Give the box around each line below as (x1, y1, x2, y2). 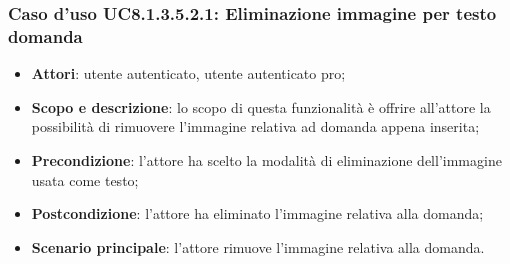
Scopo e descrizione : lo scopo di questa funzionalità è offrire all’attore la (31, 96, 491, 117)
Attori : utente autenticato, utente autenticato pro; (31, 63, 346, 84)
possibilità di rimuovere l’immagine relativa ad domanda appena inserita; (31, 116, 480, 137)
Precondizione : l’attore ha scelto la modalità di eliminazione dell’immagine (31, 149, 502, 170)
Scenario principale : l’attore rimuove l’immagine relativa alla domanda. (31, 236, 485, 257)
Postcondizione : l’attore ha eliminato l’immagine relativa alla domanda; (31, 203, 484, 224)
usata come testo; (31, 169, 139, 190)
